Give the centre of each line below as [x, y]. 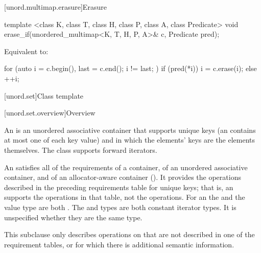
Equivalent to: [26, 51]
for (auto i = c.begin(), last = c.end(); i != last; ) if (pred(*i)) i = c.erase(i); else [130, 68]
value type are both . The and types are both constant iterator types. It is [120, 207]
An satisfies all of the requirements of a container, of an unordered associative [126, 167]
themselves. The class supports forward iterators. [81, 149]
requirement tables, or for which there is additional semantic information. [119, 244]
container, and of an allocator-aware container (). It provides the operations [123, 177]
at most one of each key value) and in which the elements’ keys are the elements [130, 140]
